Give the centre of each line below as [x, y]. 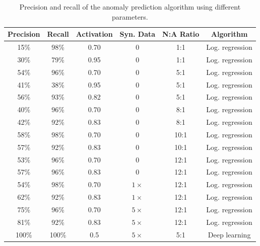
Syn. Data [138, 34]
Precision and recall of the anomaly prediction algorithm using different [130, 7]
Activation [94, 34]
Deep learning [229, 234]
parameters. [130, 16]
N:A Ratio [181, 34]
